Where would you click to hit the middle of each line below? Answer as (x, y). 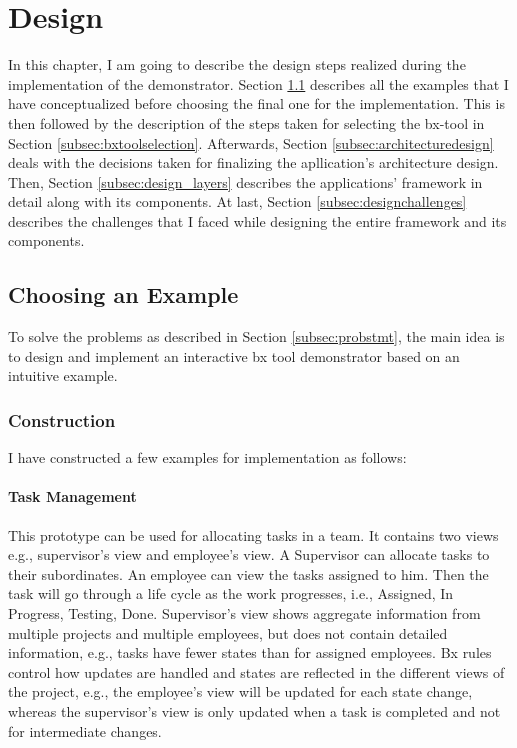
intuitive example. (63, 375)
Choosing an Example (123, 294)
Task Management (72, 496)
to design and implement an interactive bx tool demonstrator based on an (234, 355)
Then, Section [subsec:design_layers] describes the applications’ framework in (245, 181)
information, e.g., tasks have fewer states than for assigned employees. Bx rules (250, 652)
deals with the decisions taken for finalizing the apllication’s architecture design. (253, 162)
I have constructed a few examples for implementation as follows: (207, 457)
